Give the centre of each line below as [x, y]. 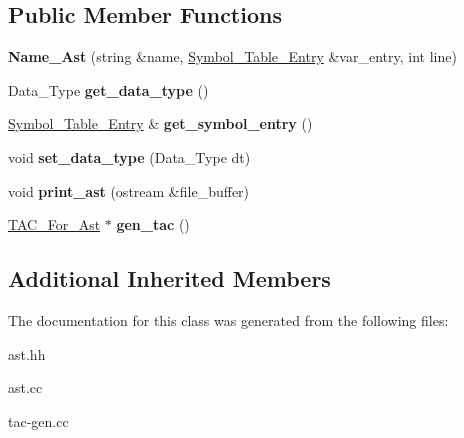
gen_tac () [153, 224]
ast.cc [25, 387]
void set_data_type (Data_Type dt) [129, 156]
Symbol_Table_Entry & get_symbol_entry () [160, 123]
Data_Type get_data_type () [108, 89]
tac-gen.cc [38, 420]
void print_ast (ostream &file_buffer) [129, 190]
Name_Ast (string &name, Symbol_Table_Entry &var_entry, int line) [232, 56]
